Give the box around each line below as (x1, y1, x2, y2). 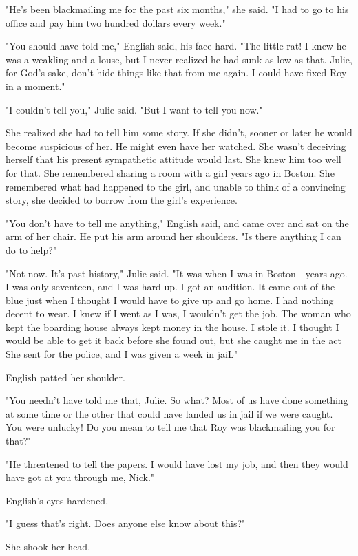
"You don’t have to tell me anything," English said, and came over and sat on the (6, 215, 349, 230)
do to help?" (6, 242, 57, 257)
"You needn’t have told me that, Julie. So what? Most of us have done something (6, 393, 348, 407)
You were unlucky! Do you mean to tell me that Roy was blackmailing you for (6, 420, 335, 434)
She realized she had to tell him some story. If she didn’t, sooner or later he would (6, 125, 352, 140)
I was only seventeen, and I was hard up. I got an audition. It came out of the (6, 279, 335, 294)
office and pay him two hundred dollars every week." (6, 15, 226, 30)
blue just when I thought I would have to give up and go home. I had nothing (6, 292, 334, 307)
